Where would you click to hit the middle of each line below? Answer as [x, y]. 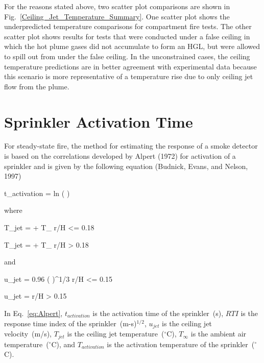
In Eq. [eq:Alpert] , [33, 313]
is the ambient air [219, 334]
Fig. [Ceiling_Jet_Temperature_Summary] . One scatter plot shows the [117, 16]
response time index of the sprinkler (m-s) [70, 323]
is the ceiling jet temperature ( [116, 334]
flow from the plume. [37, 86]
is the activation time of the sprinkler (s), [158, 313]
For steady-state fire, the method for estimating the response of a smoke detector [131, 146]
